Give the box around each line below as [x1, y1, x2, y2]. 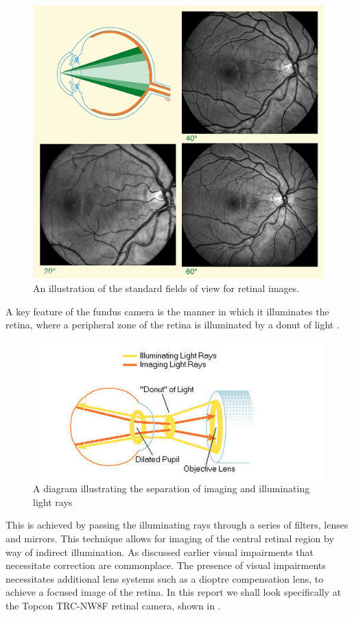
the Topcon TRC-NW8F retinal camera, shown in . [5, 598, 221, 613]
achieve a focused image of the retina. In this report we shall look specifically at [5, 585, 342, 599]
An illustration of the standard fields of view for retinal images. [33, 281, 300, 295]
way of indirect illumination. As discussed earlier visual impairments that [5, 544, 314, 559]
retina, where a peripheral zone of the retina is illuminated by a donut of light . [5, 317, 340, 332]
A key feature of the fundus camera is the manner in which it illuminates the [5, 304, 329, 318]
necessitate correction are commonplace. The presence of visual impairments [5, 558, 326, 572]
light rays [33, 494, 73, 509]
